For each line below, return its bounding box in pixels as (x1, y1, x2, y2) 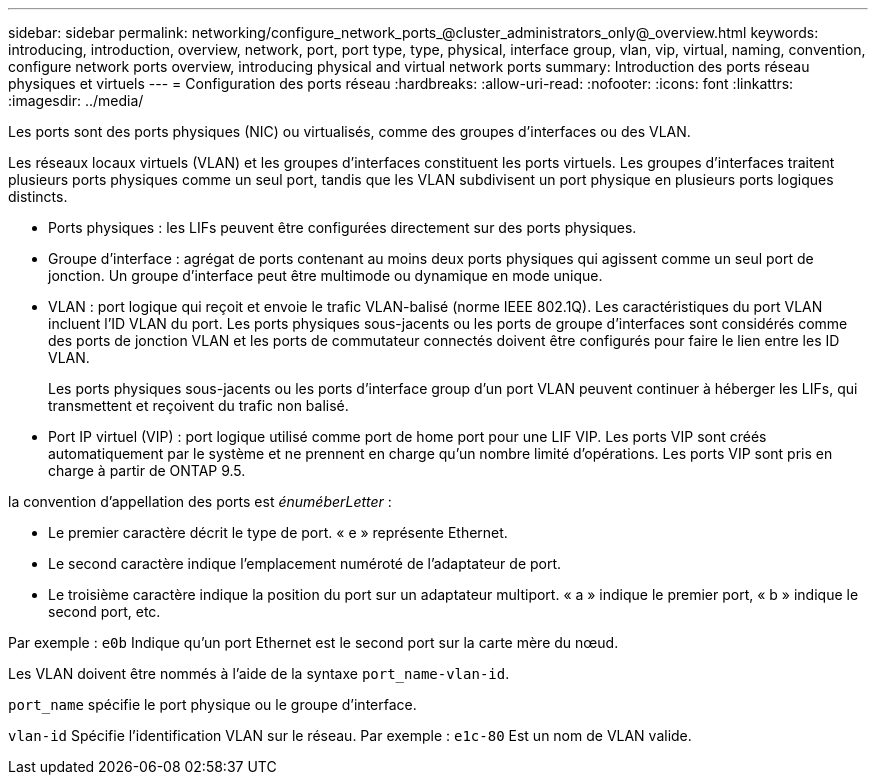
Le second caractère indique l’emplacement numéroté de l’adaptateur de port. (48, 555, 562, 572)
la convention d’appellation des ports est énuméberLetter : (8, 493, 392, 510)
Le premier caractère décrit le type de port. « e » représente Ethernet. (48, 524, 508, 541)
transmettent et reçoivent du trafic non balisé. (48, 397, 349, 414)
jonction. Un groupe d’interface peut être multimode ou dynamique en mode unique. (48, 267, 603, 284)
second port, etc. (48, 603, 161, 620)
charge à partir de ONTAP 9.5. (48, 462, 246, 479)
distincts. (8, 188, 68, 205)
